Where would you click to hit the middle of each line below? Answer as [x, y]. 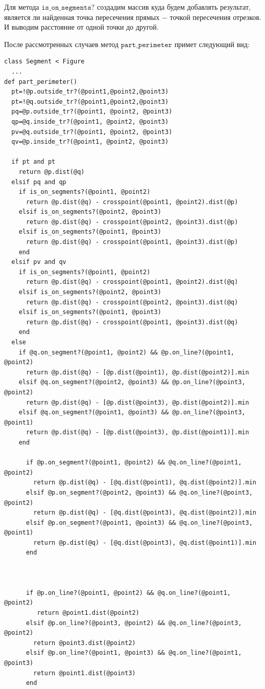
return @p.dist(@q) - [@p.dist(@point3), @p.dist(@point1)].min [137, 432]
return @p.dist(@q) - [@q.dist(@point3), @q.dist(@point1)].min [145, 542]
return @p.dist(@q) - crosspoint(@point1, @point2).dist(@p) [132, 202]
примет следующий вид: [212, 44]
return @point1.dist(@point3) [85, 673]
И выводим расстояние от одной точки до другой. [81, 27]
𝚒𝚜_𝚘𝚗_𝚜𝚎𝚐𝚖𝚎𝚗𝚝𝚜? [68, 8]
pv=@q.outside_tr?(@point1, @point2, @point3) [92, 132]
